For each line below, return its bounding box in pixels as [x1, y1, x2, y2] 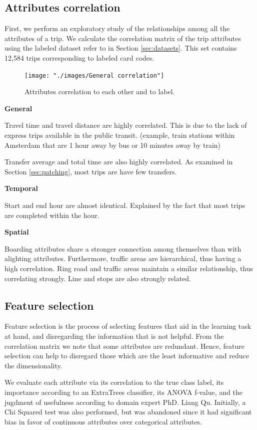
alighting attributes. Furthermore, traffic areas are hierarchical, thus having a [4, 253, 241, 264]
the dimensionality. [4, 360, 62, 370]
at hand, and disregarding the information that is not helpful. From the [4, 330, 224, 341]
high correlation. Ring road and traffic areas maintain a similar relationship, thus [4, 263, 253, 273]
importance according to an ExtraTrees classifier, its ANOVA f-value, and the [4, 386, 242, 397]
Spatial [4, 227, 29, 237]
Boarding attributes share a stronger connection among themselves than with [4, 243, 241, 254]
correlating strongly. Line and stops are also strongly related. [4, 273, 191, 283]
